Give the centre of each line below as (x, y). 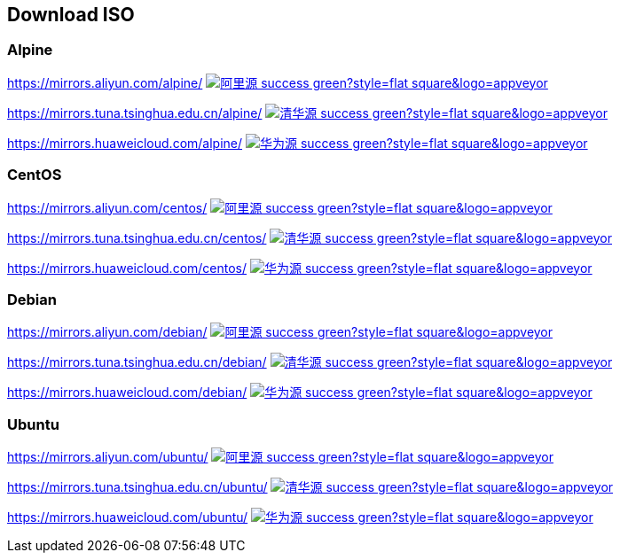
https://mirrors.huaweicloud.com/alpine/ (125, 143)
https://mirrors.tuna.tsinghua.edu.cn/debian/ (137, 362)
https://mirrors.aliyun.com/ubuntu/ (108, 457)
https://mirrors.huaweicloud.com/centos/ (127, 268)
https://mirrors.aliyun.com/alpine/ (105, 82)
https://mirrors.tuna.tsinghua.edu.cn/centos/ (137, 237)
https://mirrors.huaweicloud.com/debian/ (127, 393)
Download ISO (71, 15)
